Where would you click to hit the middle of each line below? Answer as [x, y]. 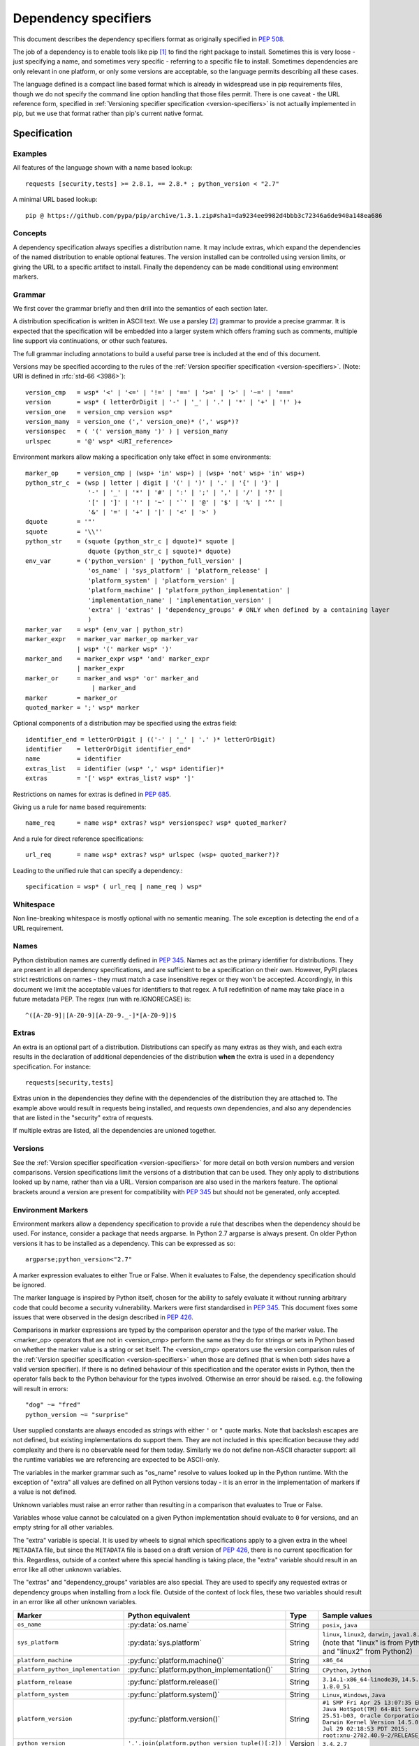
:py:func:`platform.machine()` [176, 1660]
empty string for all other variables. [64, 1527]
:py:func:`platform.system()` [174, 1694]
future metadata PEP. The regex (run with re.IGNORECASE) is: [102, 999]
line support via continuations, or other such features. [90, 341]
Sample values [347, 1615]
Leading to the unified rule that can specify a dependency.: [98, 870]
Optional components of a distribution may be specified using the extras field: [125, 724]
